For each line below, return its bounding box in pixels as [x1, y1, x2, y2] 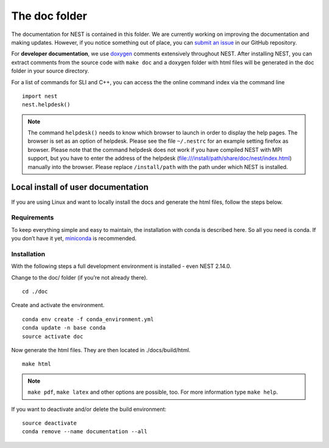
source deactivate [22, 419, 77, 427]
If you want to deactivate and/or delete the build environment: [11, 405, 167, 413]
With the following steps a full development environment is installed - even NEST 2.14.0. [11, 262, 232, 270]
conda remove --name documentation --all [22, 428, 147, 435]
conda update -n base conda [22, 324, 106, 331]
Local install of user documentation [11, 182, 149, 192]
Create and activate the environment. [11, 302, 105, 309]
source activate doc [22, 333, 83, 340]
